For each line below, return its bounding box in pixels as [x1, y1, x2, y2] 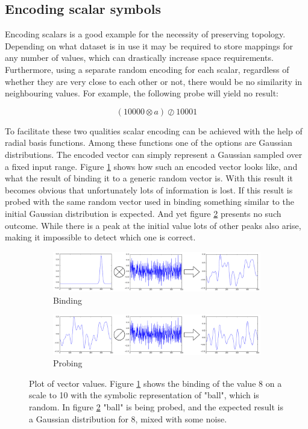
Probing [53, 357, 83, 369]
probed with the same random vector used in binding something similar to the [5, 195, 294, 208]
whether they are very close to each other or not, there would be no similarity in [5, 75, 303, 87]
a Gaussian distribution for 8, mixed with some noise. [29, 412, 227, 425]
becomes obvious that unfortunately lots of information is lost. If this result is [5, 183, 293, 196]
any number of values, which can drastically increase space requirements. [5, 51, 274, 64]
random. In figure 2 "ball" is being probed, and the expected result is [29, 400, 283, 413]
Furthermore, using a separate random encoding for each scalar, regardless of [5, 63, 289, 75]
